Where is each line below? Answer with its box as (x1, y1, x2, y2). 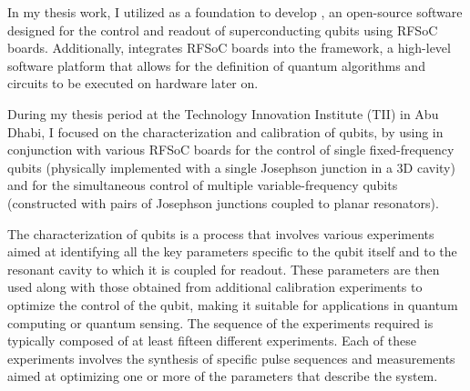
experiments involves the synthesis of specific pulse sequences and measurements (7, 348, 455, 367)
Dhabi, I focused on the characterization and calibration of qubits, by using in (7, 122, 444, 141)
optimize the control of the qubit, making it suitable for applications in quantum (7, 295, 458, 314)
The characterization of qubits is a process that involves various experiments (7, 224, 434, 243)
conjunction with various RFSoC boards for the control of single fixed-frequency (7, 140, 455, 159)
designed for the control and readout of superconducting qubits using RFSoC (7, 20, 438, 39)
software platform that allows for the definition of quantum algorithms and (7, 55, 425, 75)
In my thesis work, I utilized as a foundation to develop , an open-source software (7, 3, 463, 21)
